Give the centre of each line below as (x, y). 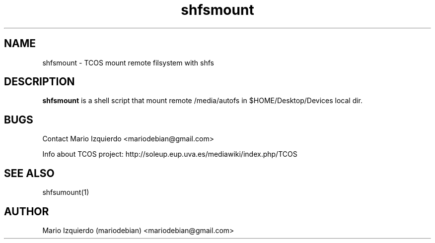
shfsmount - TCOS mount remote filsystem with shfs (128, 62)
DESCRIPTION (39, 82)
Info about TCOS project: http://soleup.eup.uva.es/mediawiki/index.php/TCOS (170, 154)
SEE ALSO (29, 173)
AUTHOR (27, 211)
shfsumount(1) (66, 192)
